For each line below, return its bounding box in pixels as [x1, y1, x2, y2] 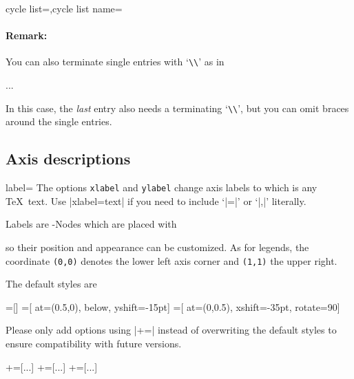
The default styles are [6, 277, 97, 291]
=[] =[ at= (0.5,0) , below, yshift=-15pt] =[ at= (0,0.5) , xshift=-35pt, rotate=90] [6, 299, 340, 314]
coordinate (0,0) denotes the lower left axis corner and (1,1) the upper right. [6, 253, 337, 268]
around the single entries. [6, 114, 112, 129]
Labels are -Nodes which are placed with [6, 217, 177, 231]
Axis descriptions [6, 148, 131, 169]
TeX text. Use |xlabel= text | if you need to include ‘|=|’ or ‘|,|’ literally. [6, 193, 306, 208]
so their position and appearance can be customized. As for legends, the [6, 239, 309, 254]
